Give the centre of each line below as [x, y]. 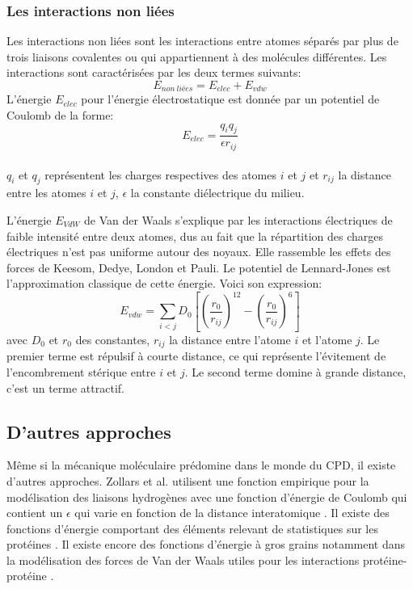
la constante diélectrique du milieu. [217, 193]
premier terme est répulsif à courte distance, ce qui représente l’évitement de [196, 356]
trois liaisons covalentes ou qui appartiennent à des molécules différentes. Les [197, 56]
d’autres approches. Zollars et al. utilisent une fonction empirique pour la [188, 480]
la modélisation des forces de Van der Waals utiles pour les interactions [183, 560]
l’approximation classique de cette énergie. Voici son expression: [164, 283]
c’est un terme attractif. [65, 387]
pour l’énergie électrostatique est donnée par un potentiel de [230, 99]
